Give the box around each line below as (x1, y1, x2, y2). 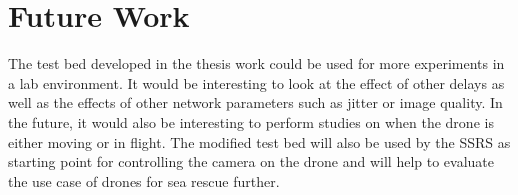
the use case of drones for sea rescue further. (8, 170, 280, 191)
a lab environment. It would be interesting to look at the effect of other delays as (8, 72, 505, 93)
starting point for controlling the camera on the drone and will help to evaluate (8, 151, 495, 172)
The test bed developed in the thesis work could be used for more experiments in (8, 53, 505, 74)
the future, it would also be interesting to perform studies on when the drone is (8, 111, 494, 132)
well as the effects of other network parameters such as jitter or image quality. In (8, 92, 503, 113)
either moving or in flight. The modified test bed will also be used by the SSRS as (8, 131, 511, 152)
